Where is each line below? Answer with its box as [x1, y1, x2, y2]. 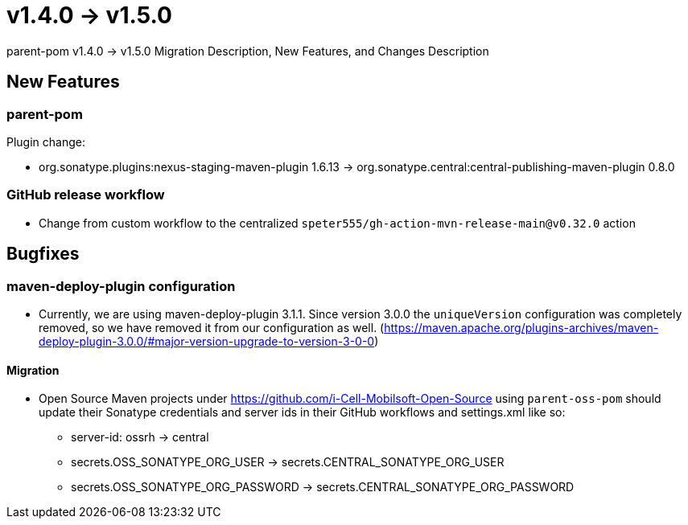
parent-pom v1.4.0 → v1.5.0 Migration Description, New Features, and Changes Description [6, 43, 489, 58]
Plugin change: [6, 134, 85, 149]
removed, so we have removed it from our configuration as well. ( [39, 320, 385, 334]
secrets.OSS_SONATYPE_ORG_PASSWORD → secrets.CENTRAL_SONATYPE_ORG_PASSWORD [71, 480, 575, 494]
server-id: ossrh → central [71, 430, 209, 445]
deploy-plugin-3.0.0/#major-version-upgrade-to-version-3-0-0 [39, 334, 375, 348]
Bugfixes [6, 244, 80, 265]
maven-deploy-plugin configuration [6, 277, 236, 294]
